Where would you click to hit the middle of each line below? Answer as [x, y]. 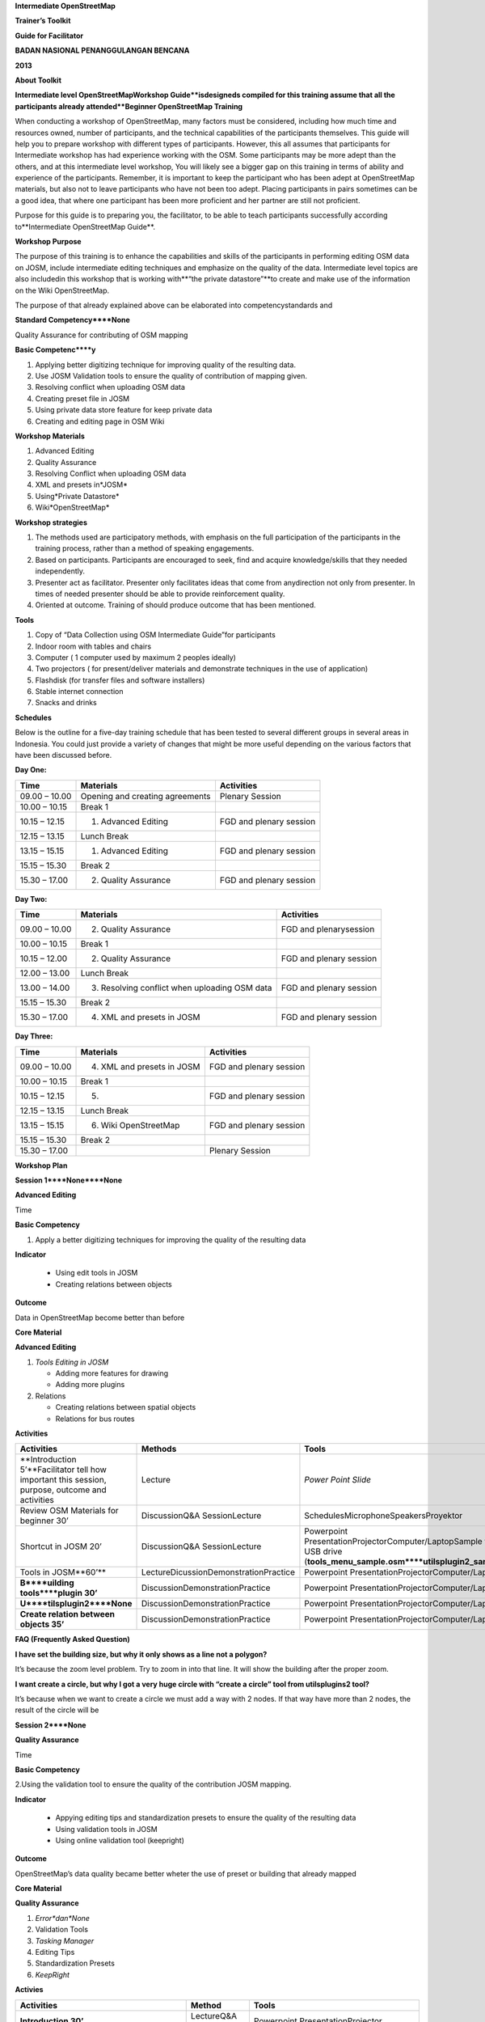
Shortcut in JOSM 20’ [61, 1546]
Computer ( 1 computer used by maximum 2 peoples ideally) [135, 657]
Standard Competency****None [73, 320]
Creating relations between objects [114, 1284]
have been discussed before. [63, 755]
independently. [60, 571]
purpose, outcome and [63, 1490]
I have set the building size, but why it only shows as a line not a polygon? [141, 1654]
